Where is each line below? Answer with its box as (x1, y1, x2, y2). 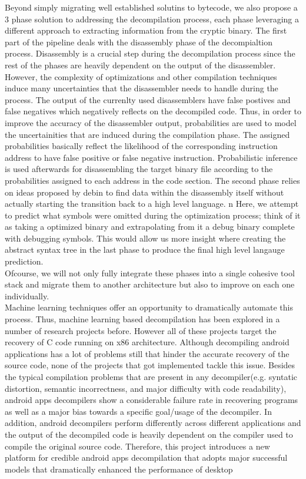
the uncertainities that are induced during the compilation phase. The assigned (5, 128, 290, 140)
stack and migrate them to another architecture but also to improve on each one (5, 278, 295, 290)
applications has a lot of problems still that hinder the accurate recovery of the (5, 347, 290, 359)
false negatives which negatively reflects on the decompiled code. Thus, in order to (5, 105, 301, 117)
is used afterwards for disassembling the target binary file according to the (5, 163, 273, 175)
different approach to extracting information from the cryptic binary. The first (5, 24, 287, 37)
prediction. (5, 255, 44, 267)
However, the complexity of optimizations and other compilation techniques (5, 70, 277, 82)
